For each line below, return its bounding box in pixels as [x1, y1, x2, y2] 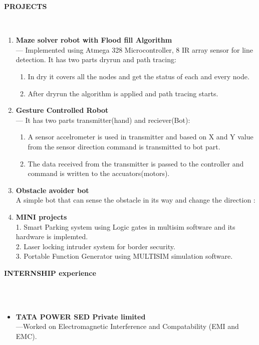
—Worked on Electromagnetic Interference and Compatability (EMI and [16, 321, 239, 331]
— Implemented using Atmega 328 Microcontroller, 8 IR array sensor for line [16, 44, 253, 55]
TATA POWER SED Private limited [16, 311, 146, 321]
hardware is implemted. [16, 231, 88, 242]
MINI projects [16, 211, 67, 222]
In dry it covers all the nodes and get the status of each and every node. [28, 71, 249, 81]
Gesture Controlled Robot [16, 105, 109, 115]
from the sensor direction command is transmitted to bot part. [28, 141, 220, 151]
